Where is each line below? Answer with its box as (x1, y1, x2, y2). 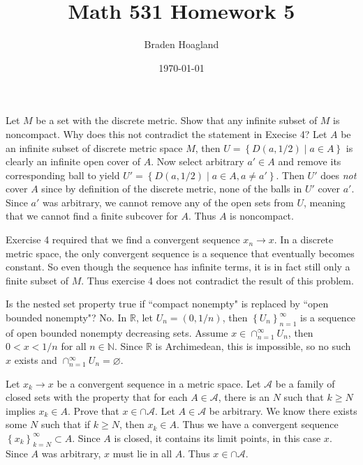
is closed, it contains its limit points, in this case (114, 430, 321, 445)
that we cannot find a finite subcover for (6, 208, 178, 223)
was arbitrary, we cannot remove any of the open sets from (42, 195, 294, 209)
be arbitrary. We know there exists (209, 403, 357, 418)
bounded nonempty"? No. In (6, 310, 127, 325)
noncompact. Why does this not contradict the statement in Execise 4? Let (6, 126, 327, 141)
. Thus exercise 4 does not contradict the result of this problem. (81, 273, 354, 287)
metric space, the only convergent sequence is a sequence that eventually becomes (6, 245, 355, 260)
